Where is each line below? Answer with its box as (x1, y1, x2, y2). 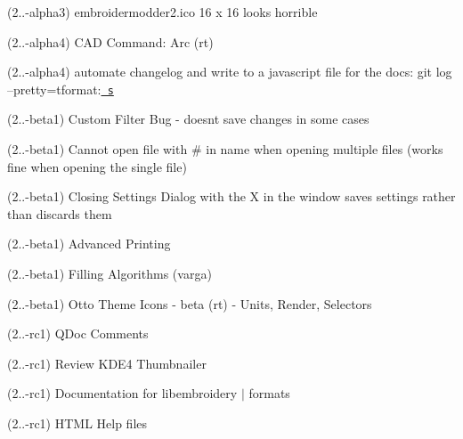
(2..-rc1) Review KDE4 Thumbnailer (7, 354, 207, 372)
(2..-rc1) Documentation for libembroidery (7, 384, 238, 402)
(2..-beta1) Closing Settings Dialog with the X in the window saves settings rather (7, 187, 456, 206)
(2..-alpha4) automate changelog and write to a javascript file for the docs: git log (7, 62, 452, 81)
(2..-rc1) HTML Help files (7, 413, 148, 432)
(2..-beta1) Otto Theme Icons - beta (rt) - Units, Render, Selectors (7, 294, 372, 313)
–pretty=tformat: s (7, 79, 114, 98)
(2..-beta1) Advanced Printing (7, 234, 171, 253)
